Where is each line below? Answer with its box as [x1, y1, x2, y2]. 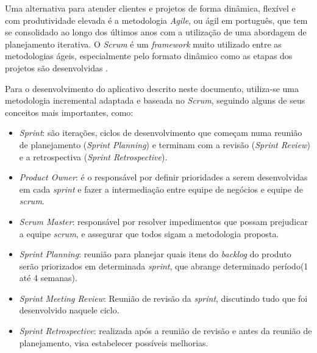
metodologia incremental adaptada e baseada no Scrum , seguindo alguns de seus [5, 94, 305, 107]
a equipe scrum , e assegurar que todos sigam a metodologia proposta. [19, 227, 279, 240]
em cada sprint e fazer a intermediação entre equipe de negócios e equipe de [19, 182, 303, 195]
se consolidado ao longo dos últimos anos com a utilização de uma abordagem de [5, 26, 307, 38]
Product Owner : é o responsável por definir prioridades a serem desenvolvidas [19, 171, 308, 184]
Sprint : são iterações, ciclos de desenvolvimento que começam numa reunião [19, 126, 302, 139]
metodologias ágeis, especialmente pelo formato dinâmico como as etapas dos [5, 49, 293, 62]
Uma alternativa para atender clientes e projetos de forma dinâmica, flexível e [5, 2, 296, 14]
